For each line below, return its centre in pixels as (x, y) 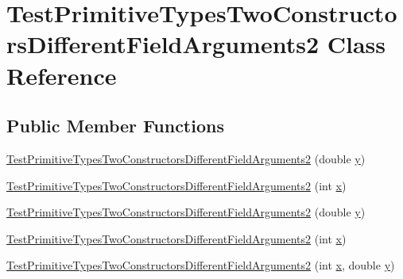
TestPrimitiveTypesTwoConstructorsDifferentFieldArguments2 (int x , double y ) (201, 265)
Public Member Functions (115, 126)
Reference (62, 75)
